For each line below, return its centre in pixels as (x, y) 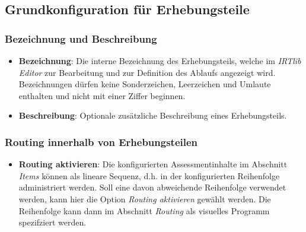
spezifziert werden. (52, 222)
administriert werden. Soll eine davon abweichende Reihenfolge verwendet (152, 187)
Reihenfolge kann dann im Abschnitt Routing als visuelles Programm (144, 210)
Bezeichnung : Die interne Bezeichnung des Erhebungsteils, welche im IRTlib (160, 61)
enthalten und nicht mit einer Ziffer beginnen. (102, 95)
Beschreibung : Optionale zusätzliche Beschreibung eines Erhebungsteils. (153, 115)
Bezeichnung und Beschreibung (81, 38)
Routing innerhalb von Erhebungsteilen (101, 142)
